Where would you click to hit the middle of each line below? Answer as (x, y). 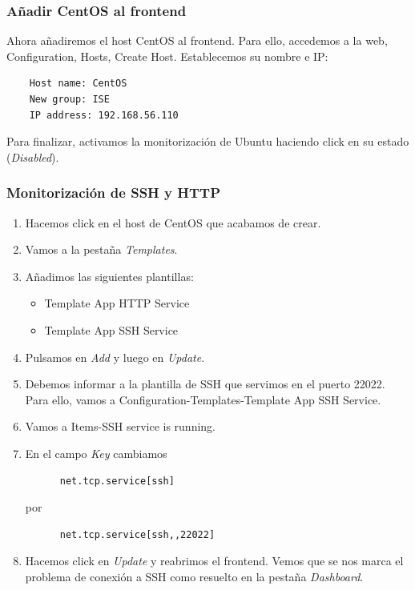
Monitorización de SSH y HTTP (114, 193)
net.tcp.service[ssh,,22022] (137, 534)
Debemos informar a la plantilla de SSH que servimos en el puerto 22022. (205, 384)
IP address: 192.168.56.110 (104, 115)
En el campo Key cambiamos (96, 453)
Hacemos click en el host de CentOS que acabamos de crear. (173, 222)
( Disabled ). (33, 157)
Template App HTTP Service (117, 303)
